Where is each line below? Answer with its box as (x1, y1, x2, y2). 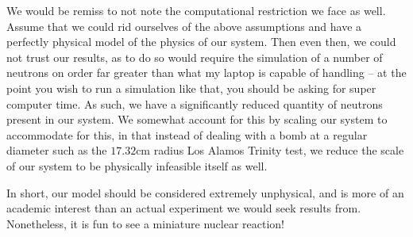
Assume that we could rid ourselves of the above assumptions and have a (6, 17, 362, 34)
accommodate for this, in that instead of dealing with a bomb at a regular (6, 126, 368, 143)
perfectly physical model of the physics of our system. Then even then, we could (6, 33, 396, 50)
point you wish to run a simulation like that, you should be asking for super (6, 79, 376, 96)
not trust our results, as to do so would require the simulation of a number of (6, 48, 383, 65)
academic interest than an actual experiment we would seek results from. (6, 200, 361, 216)
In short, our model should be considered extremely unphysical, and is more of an (6, 184, 404, 201)
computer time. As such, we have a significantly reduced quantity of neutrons (6, 95, 383, 112)
